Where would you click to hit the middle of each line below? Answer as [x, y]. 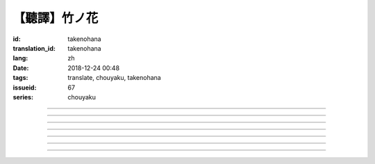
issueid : [25, 88]
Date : [21, 68]
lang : [20, 58]
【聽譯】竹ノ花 [56, 18]
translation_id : [34, 48]
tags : [20, 78]
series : [23, 97]
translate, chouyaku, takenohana [114, 78]
